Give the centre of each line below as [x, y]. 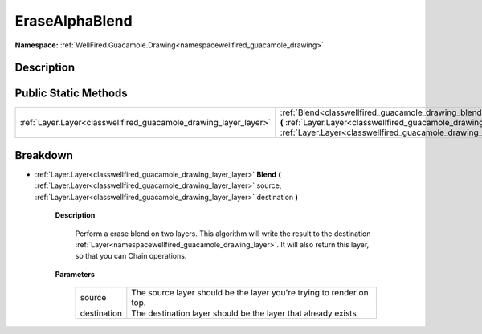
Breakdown [44, 155]
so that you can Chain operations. [131, 256]
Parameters [75, 274]
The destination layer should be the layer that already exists [244, 313]
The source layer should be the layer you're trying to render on [250, 293]
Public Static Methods [71, 94]
